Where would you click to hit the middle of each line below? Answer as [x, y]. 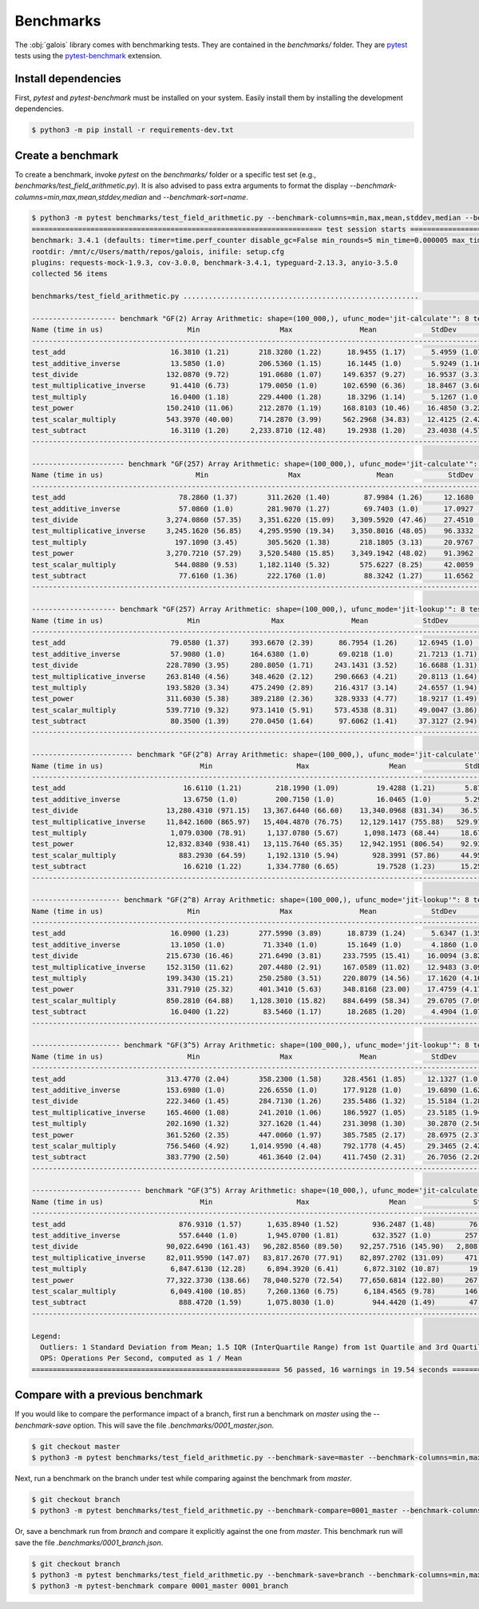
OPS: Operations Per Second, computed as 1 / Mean [141, 1359]
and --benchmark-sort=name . [199, 197]
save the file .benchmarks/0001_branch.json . [89, 1543]
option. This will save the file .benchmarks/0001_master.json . [174, 1425]
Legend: [46, 1336]
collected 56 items [69, 274]
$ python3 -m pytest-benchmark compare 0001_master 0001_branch [160, 1586]
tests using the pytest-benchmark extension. [89, 55]
